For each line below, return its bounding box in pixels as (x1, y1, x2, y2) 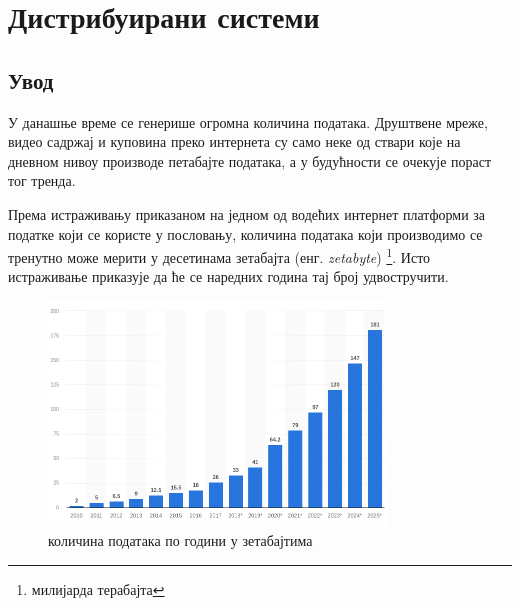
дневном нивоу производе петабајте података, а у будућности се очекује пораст (8, 150, 492, 171)
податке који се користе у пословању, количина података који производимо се (8, 223, 483, 244)
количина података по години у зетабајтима (48, 530, 313, 551)
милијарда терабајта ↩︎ (31, 578, 165, 599)
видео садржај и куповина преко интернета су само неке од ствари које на (8, 131, 461, 152)
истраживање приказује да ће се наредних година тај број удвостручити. (8, 266, 449, 287)
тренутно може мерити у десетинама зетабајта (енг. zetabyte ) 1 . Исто (8, 244, 431, 267)
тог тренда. (8, 170, 76, 191)
